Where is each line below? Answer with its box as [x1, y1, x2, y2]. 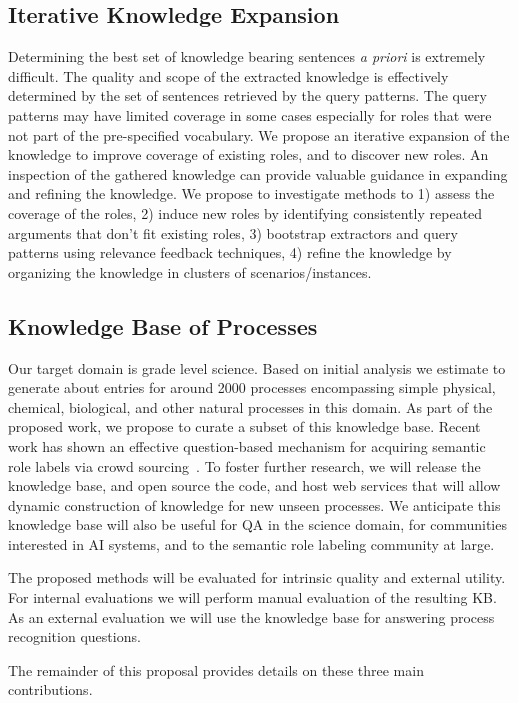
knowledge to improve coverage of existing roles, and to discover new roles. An [8, 144, 489, 165]
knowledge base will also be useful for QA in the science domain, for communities [8, 514, 507, 535]
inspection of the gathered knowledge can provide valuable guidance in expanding [8, 163, 508, 184]
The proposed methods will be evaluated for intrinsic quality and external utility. [8, 567, 506, 588]
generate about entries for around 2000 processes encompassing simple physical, [8, 377, 496, 398]
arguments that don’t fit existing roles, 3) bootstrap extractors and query [8, 222, 458, 243]
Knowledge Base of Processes [8, 310, 318, 341]
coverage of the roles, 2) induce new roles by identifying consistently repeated [8, 202, 483, 223]
